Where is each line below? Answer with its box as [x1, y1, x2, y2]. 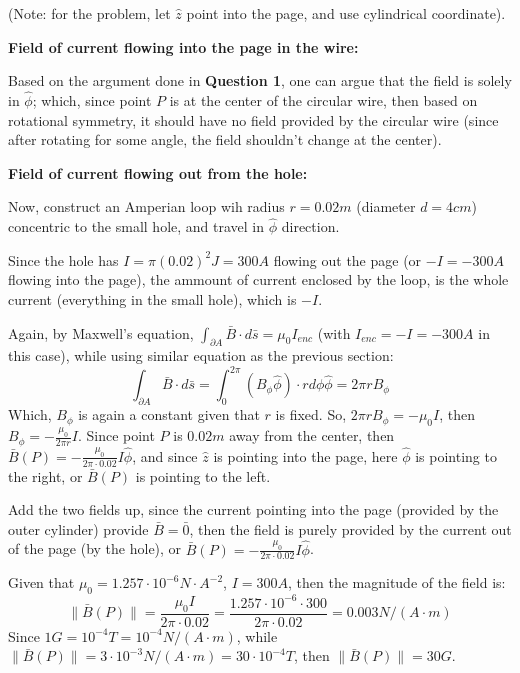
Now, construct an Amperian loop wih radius [8, 196, 285, 217]
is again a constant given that [78, 404, 260, 425]
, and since [132, 445, 198, 466]
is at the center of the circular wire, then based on [169, 90, 478, 110]
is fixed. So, [275, 404, 347, 425]
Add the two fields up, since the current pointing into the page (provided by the [8, 499, 499, 520]
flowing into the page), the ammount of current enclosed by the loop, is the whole [8, 269, 509, 290]
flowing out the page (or [273, 249, 422, 270]
